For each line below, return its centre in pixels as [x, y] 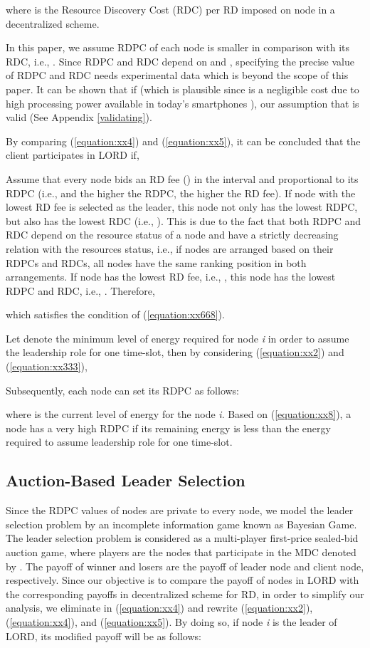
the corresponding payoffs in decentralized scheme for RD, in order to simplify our [185, 594]
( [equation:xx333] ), [47, 366]
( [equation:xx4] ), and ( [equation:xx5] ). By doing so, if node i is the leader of [171, 621]
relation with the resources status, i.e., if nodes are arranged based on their [170, 248]
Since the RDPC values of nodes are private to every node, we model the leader [180, 510]
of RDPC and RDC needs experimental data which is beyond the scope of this [177, 75]
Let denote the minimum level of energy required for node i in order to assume [178, 338]
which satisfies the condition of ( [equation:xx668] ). [115, 314]
